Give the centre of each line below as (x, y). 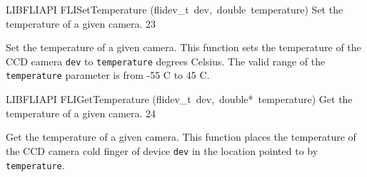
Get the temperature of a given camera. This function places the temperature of (181, 137)
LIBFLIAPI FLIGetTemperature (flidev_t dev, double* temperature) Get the (179, 99)
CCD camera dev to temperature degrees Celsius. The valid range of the (166, 61)
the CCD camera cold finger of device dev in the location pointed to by (162, 150)
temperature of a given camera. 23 (81, 23)
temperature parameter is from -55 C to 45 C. (108, 75)
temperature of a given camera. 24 (81, 113)
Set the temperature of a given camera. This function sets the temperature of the (183, 47)
